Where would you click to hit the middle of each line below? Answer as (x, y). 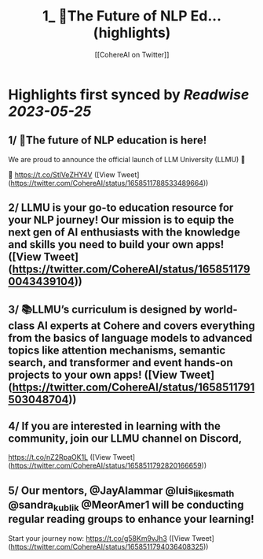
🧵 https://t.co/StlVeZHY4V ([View (62, 174)
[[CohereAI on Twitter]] (132, 54)
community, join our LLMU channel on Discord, (125, 438)
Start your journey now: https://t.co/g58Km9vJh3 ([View (99, 538)
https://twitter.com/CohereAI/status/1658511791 (133, 387)
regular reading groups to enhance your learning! (131, 519)
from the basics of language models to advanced (130, 338)
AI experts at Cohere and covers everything (146, 326)
